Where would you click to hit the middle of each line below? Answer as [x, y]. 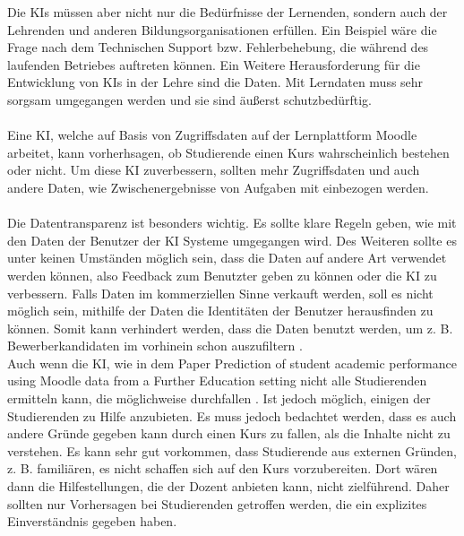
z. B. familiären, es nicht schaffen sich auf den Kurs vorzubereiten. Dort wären [223, 468]
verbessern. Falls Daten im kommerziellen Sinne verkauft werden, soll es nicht [220, 293]
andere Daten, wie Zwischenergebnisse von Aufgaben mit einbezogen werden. [218, 187]
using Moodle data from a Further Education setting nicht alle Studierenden [217, 380]
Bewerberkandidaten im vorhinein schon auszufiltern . [155, 346]
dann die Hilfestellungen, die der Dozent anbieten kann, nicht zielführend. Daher [228, 486]
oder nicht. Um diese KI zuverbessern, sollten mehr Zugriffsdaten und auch [214, 170]
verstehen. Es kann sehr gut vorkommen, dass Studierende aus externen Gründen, [232, 450]
